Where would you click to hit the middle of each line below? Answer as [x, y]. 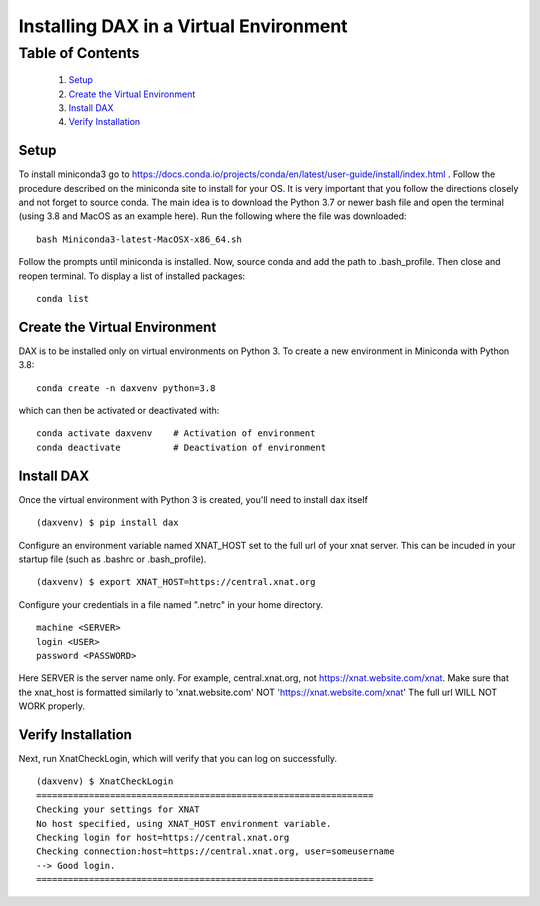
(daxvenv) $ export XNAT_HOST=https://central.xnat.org [176, 582]
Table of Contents [79, 53]
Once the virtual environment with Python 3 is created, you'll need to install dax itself [193, 499]
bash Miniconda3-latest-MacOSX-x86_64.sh [139, 239]
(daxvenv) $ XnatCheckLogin [105, 781]
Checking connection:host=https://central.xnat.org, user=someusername [215, 851]
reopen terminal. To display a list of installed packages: [132, 276]
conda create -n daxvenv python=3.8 [126, 388]
